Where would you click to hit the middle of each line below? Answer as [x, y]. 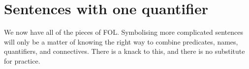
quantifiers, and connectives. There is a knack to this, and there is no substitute [124, 51]
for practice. [22, 60]
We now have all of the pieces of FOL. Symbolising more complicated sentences [124, 32]
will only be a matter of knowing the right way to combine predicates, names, [121, 41]
